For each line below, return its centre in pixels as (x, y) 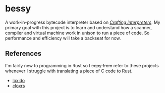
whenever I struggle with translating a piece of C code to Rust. (69, 71)
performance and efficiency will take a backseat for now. (63, 38)
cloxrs (19, 86)
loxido (19, 80)
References (23, 54)
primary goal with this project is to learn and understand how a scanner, (79, 27)
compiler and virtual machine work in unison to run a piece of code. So (77, 33)
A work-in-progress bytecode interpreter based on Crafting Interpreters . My (83, 22)
